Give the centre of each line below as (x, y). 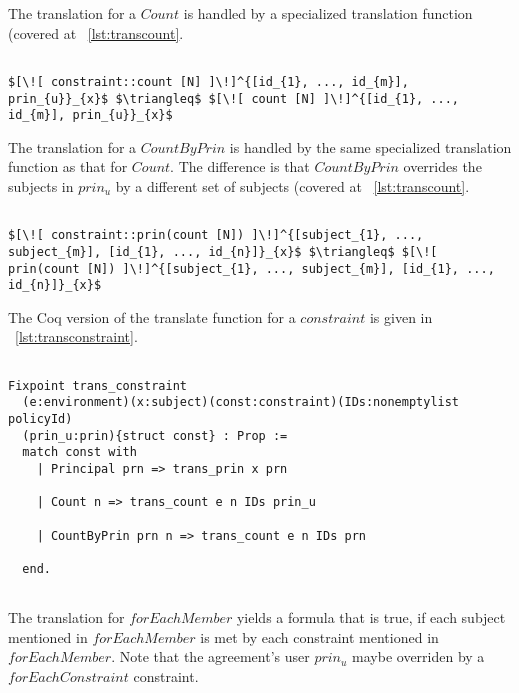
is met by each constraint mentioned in (319, 636)
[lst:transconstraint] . (76, 336)
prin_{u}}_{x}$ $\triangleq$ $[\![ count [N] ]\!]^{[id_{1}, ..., (234, 98)
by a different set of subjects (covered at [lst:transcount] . (292, 186)
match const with (79, 452)
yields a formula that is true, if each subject (371, 617)
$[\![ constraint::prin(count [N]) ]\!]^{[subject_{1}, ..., (216, 235)
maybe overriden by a (418, 656)
